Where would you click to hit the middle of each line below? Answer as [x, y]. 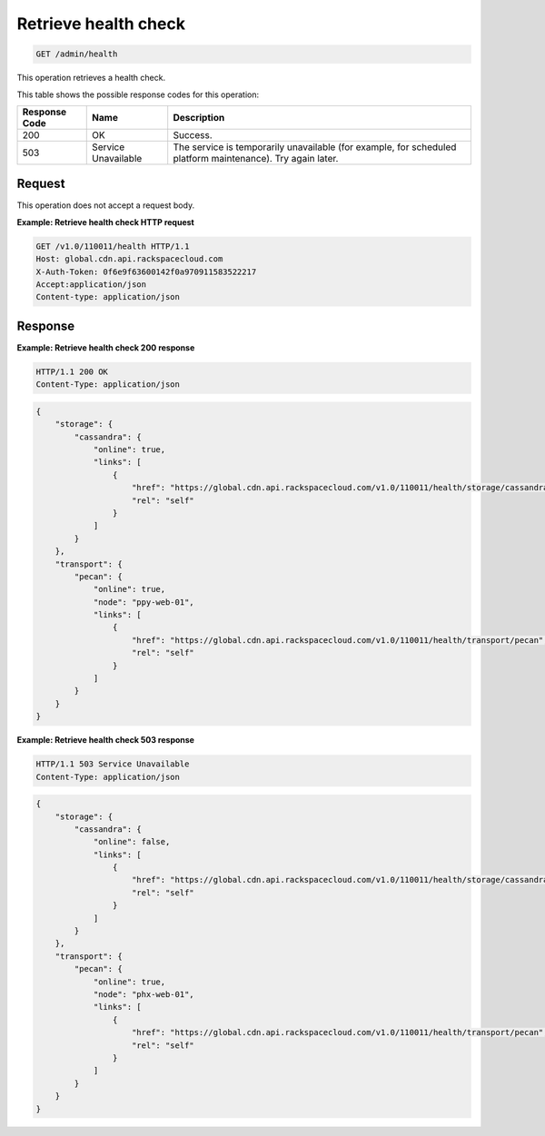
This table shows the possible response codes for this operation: [138, 94]
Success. [193, 134]
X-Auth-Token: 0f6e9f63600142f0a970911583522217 [146, 272]
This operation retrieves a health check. [91, 78]
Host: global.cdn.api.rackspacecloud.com [129, 259]
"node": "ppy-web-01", [144, 602]
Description [199, 117]
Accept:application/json [91, 284]
